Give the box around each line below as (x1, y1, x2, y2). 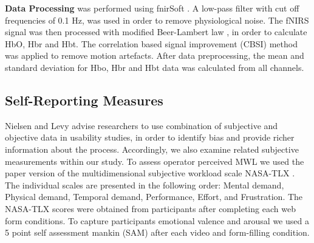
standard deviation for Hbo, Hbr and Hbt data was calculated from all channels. (5, 61, 304, 73)
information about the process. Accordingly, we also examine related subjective (5, 142, 299, 155)
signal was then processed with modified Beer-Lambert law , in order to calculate (5, 25, 307, 38)
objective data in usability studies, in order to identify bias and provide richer (5, 131, 295, 144)
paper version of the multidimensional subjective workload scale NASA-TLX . (5, 167, 295, 179)
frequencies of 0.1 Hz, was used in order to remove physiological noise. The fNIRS (5, 13, 309, 26)
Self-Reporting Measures (5, 90, 163, 109)
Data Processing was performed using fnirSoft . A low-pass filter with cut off (5, 2, 299, 14)
